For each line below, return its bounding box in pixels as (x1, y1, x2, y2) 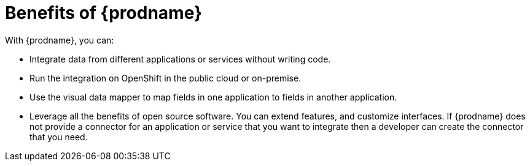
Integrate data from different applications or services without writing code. (29, 53, 331, 64)
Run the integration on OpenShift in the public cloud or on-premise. (29, 72, 302, 83)
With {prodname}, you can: (5, 34, 114, 45)
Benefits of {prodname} (5, 2, 203, 23)
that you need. (29, 131, 88, 142)
